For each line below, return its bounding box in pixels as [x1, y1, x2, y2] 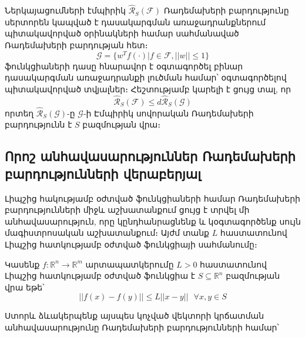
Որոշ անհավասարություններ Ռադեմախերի [5, 147, 296, 165]
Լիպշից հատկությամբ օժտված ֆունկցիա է [5, 269, 195, 282]
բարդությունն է [5, 118, 72, 131]
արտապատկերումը [85, 258, 174, 270]
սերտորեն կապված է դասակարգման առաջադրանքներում [5, 15, 266, 28]
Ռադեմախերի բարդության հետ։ [5, 39, 148, 51]
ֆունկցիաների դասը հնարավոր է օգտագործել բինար [5, 59, 243, 72]
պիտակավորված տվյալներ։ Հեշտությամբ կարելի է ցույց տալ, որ [5, 82, 291, 95]
